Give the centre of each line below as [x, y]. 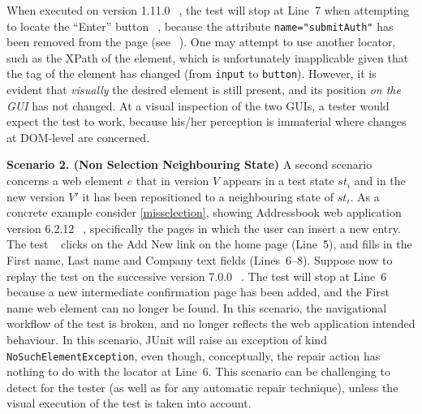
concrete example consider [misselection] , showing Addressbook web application [204, 212]
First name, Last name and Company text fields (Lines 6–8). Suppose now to [200, 260]
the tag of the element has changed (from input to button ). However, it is [192, 73]
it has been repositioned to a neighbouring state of [208, 196]
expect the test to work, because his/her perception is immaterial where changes [207, 121]
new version [36, 196]
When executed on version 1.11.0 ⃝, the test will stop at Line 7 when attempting [208, 10]
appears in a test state [278, 181]
